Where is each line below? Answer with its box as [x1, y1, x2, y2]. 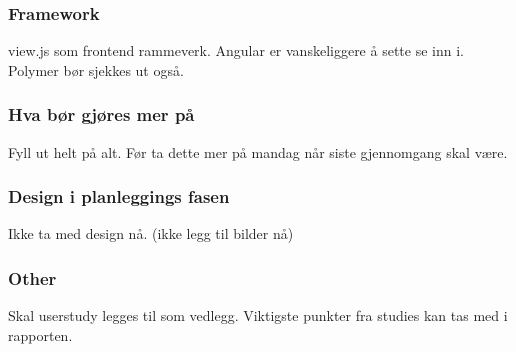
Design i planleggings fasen [8, 184, 230, 209]
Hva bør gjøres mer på [8, 102, 195, 127]
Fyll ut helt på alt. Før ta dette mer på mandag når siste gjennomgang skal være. [8, 141, 508, 162]
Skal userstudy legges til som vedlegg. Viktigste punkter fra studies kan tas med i [8, 305, 508, 326]
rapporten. [8, 324, 73, 345]
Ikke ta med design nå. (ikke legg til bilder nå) [8, 223, 294, 244]
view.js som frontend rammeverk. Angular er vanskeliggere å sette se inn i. [8, 40, 464, 61]
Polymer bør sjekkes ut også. [8, 59, 184, 80]
